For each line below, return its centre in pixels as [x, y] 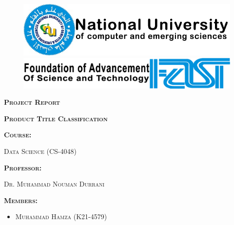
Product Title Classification [56, 118]
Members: [21, 200]
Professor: [23, 167]
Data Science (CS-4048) [40, 151]
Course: [18, 135]
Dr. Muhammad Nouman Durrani [54, 184]
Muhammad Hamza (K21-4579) [61, 216]
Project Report [32, 102]
